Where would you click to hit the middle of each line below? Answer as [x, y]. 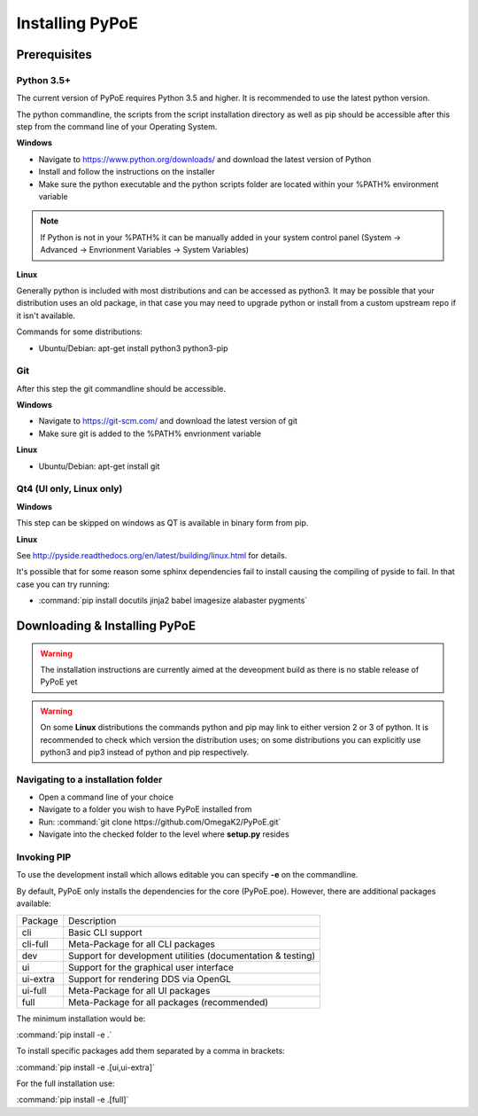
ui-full [34, 990]
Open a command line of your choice [106, 797]
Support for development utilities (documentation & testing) [192, 956]
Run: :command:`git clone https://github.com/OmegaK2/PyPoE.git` [160, 822]
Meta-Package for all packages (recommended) [168, 1002]
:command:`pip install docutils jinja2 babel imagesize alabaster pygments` [173, 601]
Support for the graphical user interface [150, 967]
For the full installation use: [66, 1084]
